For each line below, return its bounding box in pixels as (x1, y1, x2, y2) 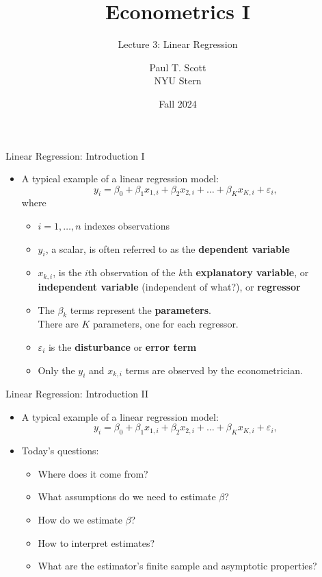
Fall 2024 (159, 96, 197, 110)
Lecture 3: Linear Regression (118, 37, 238, 51)
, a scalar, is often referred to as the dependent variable (45, 241, 290, 256)
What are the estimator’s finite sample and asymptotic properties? (38, 558, 317, 573)
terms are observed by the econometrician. (125, 363, 303, 377)
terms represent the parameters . (70, 302, 211, 317)
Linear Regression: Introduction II (5, 386, 149, 401)
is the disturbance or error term (48, 339, 197, 354)
